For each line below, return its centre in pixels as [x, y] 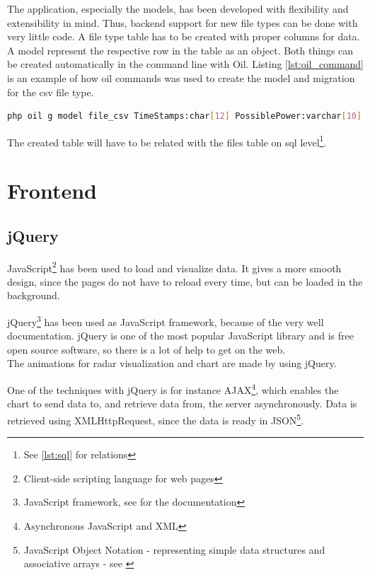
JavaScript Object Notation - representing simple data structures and [174, 549]
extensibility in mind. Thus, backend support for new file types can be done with [183, 22]
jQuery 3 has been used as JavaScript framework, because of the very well [166, 321]
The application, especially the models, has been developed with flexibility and [178, 8]
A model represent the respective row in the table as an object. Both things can [180, 50]
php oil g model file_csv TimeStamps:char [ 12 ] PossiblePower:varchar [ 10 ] [185, 116]
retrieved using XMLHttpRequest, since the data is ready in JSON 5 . [156, 419]
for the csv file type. [51, 92]
